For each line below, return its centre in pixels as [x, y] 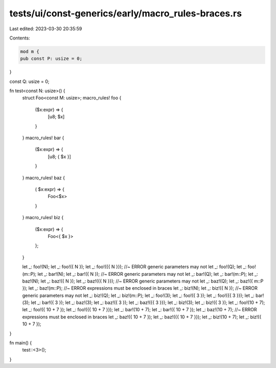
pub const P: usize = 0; [51, 59]
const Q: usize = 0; [29, 81]
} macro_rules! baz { [43, 178]
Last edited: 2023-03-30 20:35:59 [46, 29]
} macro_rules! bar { [43, 138]
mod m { [30, 51]
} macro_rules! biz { [43, 218]
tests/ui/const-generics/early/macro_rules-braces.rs [126, 13]
